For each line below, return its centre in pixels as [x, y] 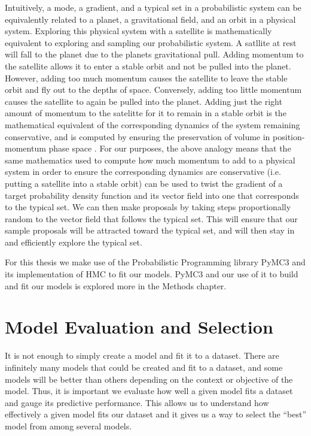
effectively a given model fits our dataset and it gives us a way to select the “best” [156, 414]
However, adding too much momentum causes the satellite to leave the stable [146, 78]
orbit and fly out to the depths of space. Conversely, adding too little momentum [153, 90]
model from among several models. [68, 426]
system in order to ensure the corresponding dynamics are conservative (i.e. [143, 172]
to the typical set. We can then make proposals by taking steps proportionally [148, 207]
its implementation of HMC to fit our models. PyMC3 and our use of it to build [152, 274]
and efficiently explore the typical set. [74, 242]
